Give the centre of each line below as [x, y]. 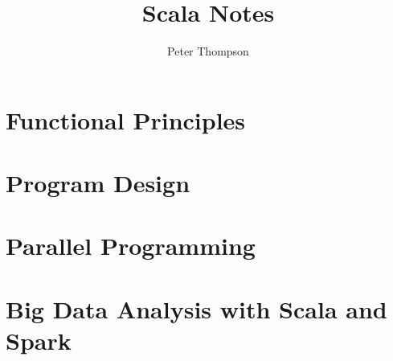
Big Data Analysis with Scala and [196, 308]
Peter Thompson [208, 51]
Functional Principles [126, 119]
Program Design [98, 183]
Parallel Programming [131, 246]
